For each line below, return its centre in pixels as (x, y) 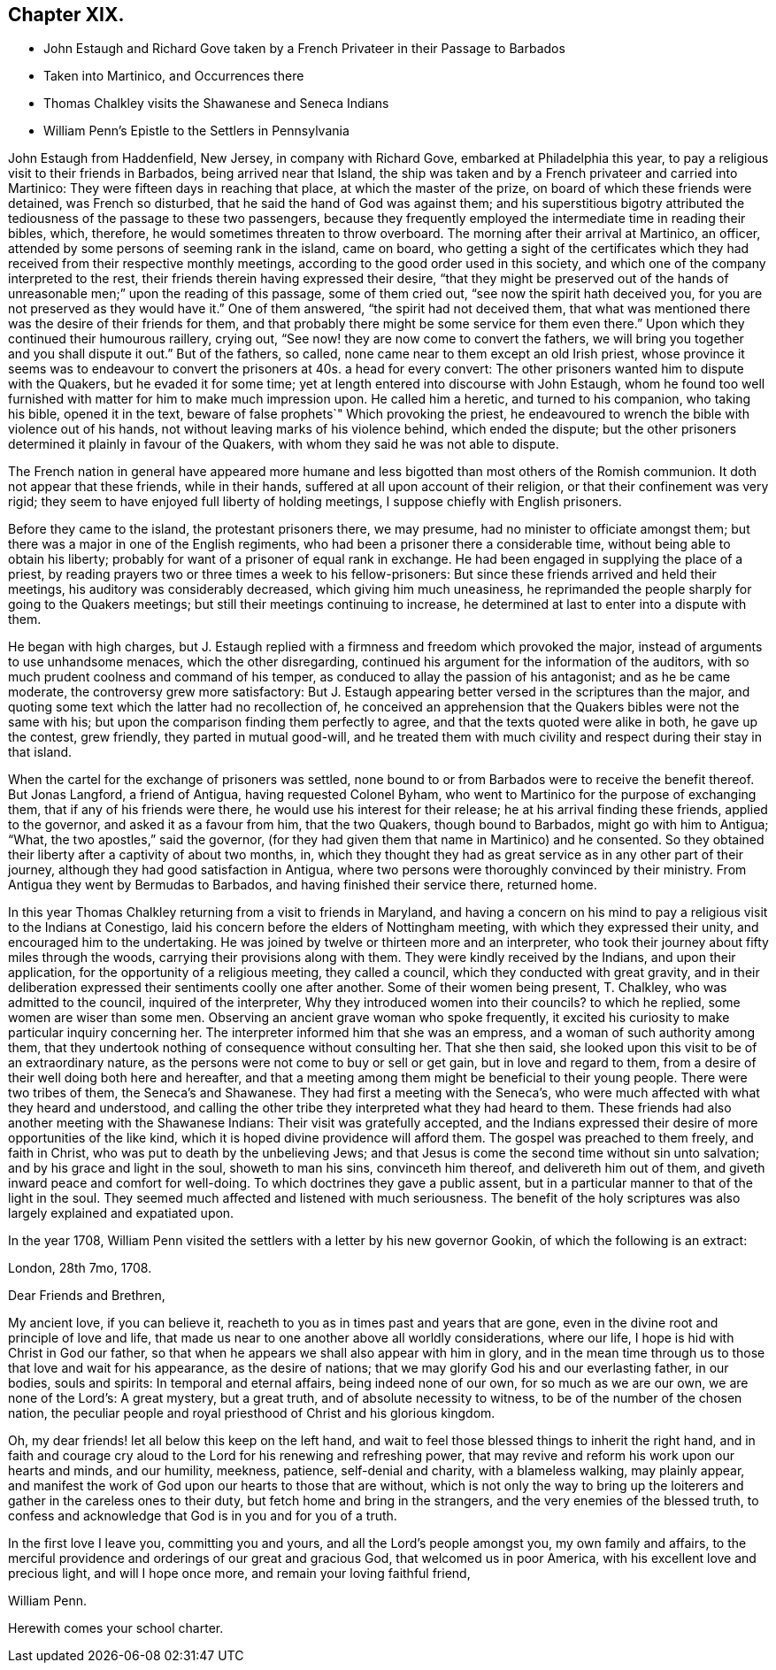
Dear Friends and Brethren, (87, 1296)
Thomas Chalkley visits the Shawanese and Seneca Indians (216, 104)
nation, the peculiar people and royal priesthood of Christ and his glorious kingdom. (252, 1413)
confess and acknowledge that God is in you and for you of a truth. (203, 1516)
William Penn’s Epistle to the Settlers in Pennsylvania (196, 131)
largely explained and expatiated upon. (121, 1213)
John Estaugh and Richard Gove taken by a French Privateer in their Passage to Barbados (304, 49)
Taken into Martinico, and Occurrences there (174, 76)
